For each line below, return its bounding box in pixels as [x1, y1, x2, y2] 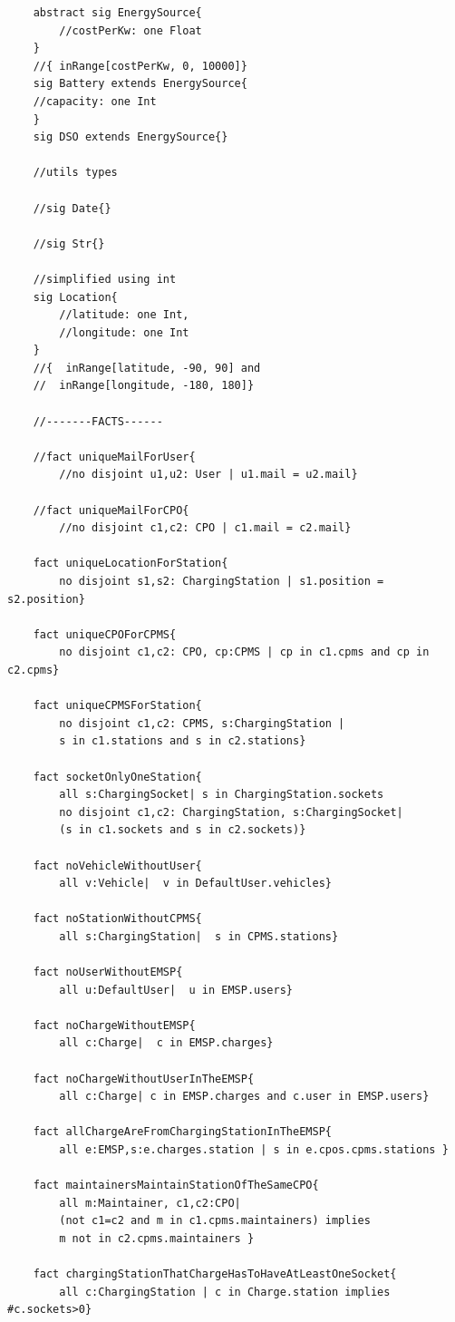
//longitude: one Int [59, 326, 189, 339]
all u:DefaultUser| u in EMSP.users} [59, 983, 293, 996]
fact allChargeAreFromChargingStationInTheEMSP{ [33, 1125, 332, 1139]
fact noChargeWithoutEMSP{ [33, 1018, 196, 1032]
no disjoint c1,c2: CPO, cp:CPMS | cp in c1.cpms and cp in [59, 646, 430, 659]
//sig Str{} [33, 237, 105, 250]
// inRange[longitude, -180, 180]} [33, 379, 255, 393]
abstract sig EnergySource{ [33, 6, 202, 19]
